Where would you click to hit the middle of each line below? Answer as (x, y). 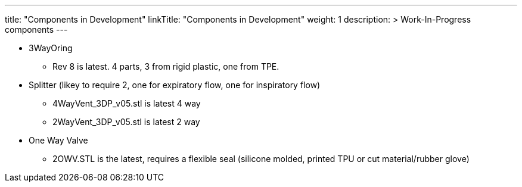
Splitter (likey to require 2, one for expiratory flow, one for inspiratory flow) (175, 85)
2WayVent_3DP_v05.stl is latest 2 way (126, 122)
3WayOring (51, 48)
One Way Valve (58, 140)
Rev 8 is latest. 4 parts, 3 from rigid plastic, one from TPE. (166, 66)
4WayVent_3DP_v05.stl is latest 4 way (127, 103)
